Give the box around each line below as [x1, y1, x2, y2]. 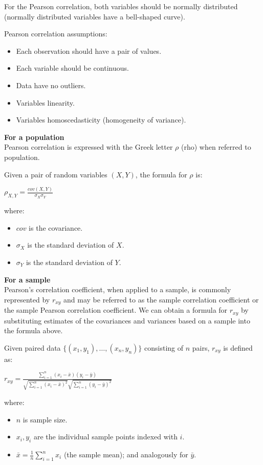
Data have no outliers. [16, 79, 86, 90]
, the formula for [135, 169, 187, 179]
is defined [223, 342, 253, 353]
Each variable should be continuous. [16, 63, 129, 73]
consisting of [144, 342, 184, 353]
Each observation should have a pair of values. [16, 45, 162, 56]
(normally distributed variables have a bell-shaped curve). [4, 11, 185, 22]
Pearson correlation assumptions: [4, 28, 107, 39]
